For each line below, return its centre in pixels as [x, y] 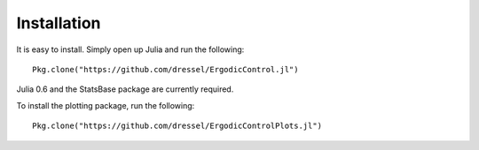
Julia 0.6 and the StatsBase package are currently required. [125, 89]
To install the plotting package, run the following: [106, 105]
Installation [59, 23]
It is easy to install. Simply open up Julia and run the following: [130, 49]
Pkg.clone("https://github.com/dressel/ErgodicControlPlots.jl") [177, 126]
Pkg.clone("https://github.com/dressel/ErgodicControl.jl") [165, 69]
